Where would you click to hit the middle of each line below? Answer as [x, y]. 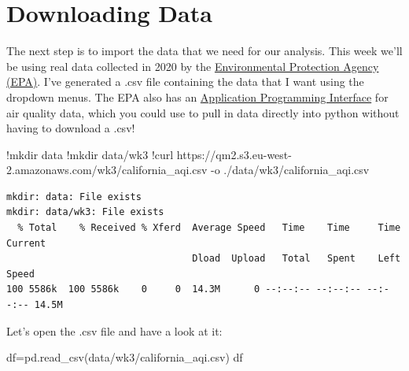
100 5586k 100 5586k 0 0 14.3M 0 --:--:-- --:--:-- [184, 289]
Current [26, 243]
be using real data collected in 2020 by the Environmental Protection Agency [193, 66]
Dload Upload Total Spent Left [297, 259]
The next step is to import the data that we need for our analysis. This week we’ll [204, 51]
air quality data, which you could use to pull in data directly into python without [203, 112]
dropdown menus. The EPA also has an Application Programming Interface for [197, 96]
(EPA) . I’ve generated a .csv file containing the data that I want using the [185, 82]
